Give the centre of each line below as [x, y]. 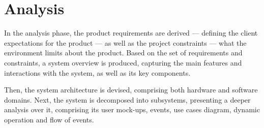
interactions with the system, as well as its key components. [97, 72]
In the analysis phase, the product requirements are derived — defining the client [131, 33]
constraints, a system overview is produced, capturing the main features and [123, 62]
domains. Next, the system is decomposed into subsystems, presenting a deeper [127, 99]
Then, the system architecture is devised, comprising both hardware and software [131, 90]
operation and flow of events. [49, 119]
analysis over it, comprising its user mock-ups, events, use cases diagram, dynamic [132, 109]
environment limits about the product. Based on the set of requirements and [123, 53]
